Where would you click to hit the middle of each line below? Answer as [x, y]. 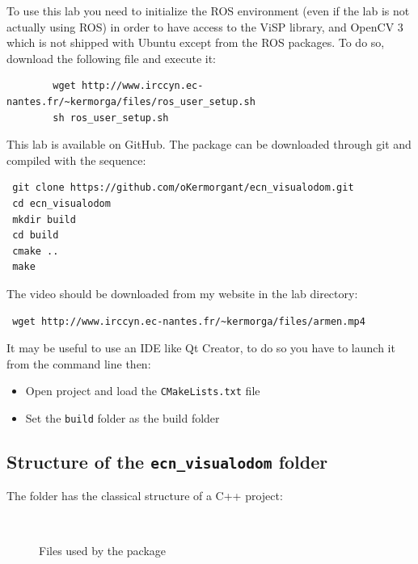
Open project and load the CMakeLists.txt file [143, 391]
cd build [36, 236]
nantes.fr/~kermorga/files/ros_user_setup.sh [131, 101]
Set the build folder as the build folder [122, 417]
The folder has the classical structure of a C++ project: [145, 496]
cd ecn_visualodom [61, 203]
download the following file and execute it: [112, 58]
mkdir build [44, 219]
